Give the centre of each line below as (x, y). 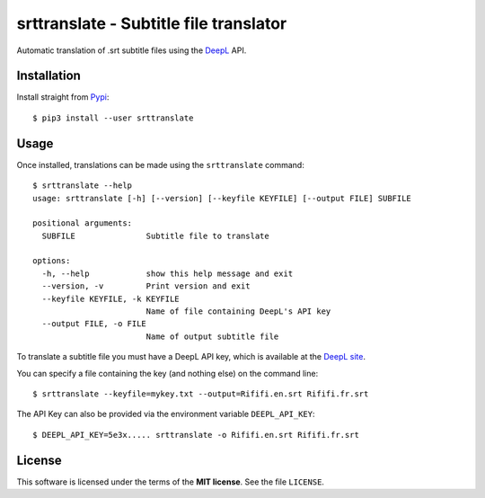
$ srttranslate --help (83, 186)
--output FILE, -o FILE (94, 324)
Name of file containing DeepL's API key (238, 311)
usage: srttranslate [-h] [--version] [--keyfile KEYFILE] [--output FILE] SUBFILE (222, 198)
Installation (48, 76)
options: (52, 261)
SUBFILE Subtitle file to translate (155, 236)
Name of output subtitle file (212, 336)
